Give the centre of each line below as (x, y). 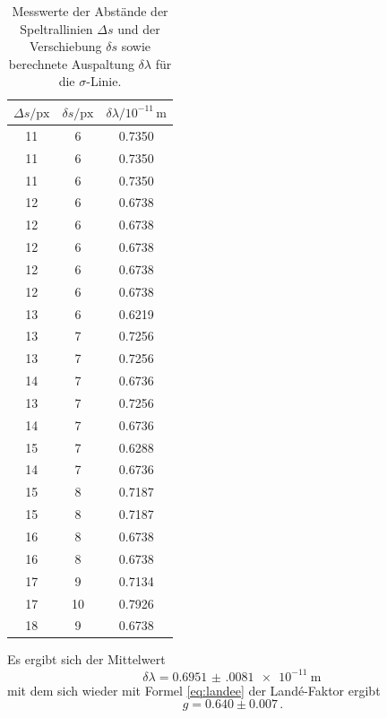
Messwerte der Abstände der (90, 11)
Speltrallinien (56, 28)
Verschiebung (65, 46)
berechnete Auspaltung (71, 63)
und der (139, 28)
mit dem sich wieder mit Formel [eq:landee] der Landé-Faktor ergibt (194, 690)
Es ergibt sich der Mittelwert (86, 659)
